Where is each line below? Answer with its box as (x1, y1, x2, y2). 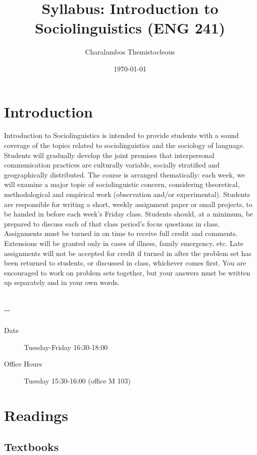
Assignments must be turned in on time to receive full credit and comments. (4, 228, 238, 238)
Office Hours (4, 358, 42, 369)
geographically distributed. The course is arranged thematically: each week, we (4, 169, 245, 179)
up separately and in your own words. (4, 277, 119, 287)
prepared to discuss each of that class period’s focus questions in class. (4, 218, 220, 228)
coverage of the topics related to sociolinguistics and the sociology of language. (4, 140, 245, 150)
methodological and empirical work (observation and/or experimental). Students (4, 189, 250, 199)
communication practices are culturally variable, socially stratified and (4, 159, 219, 170)
